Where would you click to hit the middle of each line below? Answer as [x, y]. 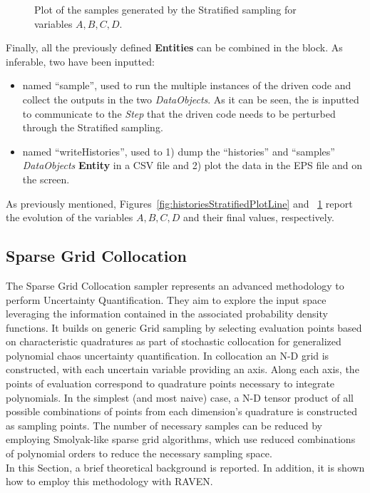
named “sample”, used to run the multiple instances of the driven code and [187, 85]
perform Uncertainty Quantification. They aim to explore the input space [166, 299]
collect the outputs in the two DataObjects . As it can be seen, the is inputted [191, 99]
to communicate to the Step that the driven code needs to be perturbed [179, 113]
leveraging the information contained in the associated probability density [167, 314]
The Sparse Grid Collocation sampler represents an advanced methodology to [175, 285]
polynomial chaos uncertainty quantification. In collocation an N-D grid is [168, 355]
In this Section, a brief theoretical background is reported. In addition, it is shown [185, 467]
